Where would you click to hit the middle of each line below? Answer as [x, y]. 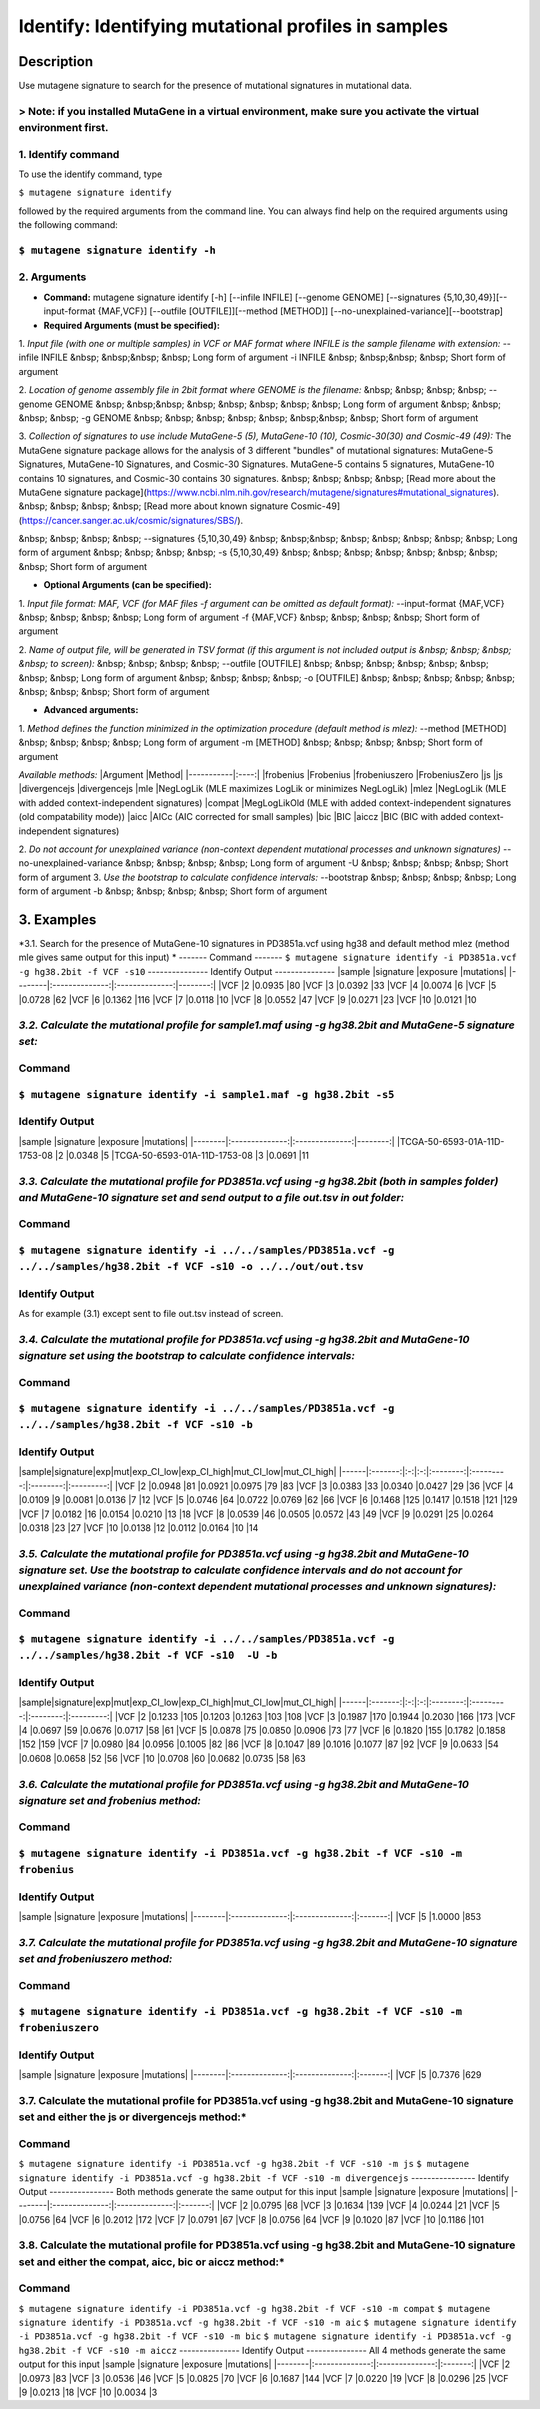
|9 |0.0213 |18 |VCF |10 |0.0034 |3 [88, 2392]
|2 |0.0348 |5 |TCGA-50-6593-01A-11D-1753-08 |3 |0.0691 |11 [182, 1155]
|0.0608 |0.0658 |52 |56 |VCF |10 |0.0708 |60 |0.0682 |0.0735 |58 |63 [162, 1758]
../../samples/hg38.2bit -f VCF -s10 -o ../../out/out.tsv [191, 1267]
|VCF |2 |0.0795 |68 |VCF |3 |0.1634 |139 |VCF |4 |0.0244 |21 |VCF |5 [358, 2206]
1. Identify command [69, 154]
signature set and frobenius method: [110, 1800]
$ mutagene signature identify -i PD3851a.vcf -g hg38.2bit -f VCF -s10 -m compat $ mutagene [254, 2308]
